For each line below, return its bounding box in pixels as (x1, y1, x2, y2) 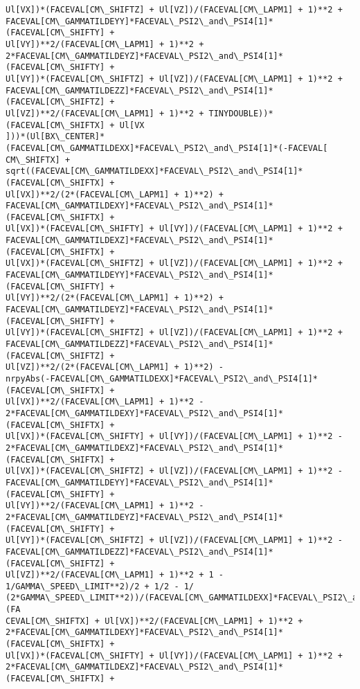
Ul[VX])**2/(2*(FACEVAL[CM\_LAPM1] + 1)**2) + (6, 189, 224, 199)
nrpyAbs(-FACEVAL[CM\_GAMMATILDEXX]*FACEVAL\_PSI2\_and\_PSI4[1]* (6, 374, 318, 384)
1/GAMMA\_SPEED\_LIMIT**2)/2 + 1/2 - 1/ (6, 581, 195, 591)
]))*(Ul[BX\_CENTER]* (6, 132, 105, 142)
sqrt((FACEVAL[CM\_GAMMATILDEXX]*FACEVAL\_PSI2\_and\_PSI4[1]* (6, 166, 303, 177)
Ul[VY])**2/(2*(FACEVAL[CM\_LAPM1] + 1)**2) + (6, 293, 224, 303)
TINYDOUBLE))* (208, 108, 273, 118)
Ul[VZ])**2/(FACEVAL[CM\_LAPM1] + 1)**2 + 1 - (6, 570, 224, 580)
